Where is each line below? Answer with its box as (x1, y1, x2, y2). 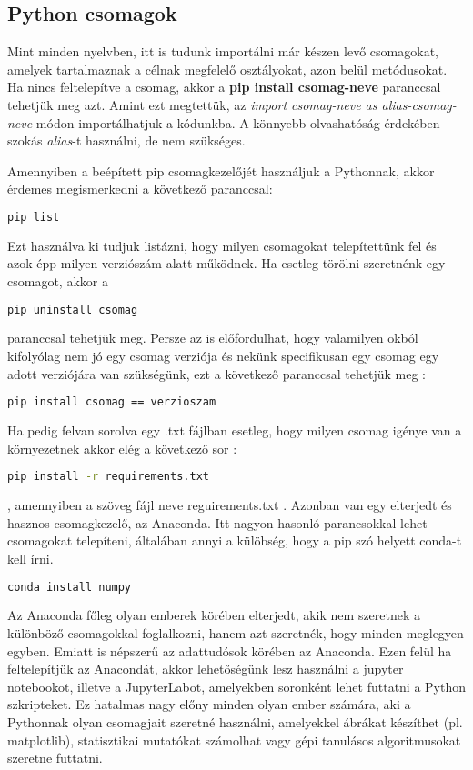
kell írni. (7, 548, 54, 567)
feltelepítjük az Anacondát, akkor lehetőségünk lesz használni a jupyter (7, 659, 404, 678)
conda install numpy (7, 580, 132, 594)
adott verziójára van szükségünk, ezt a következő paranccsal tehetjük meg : (7, 364, 426, 383)
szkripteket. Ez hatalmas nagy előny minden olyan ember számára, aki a (7, 695, 411, 714)
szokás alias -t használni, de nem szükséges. (7, 131, 246, 150)
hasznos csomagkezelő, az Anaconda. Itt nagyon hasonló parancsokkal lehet (7, 513, 428, 532)
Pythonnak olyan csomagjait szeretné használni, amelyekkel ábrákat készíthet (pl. (7, 713, 463, 732)
